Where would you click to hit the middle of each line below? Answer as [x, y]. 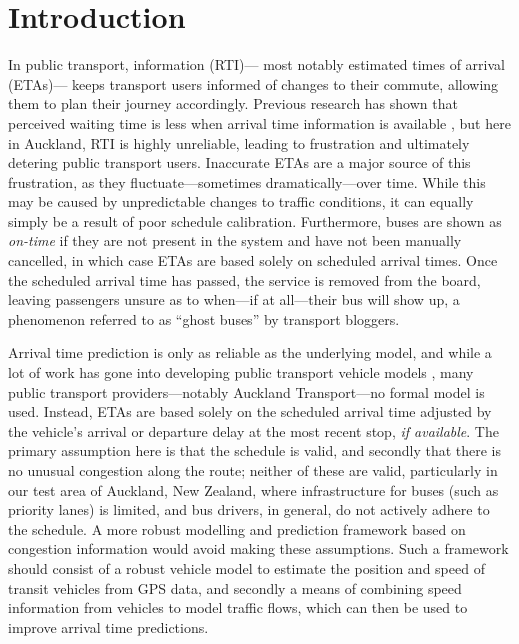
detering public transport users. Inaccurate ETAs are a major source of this [239, 162]
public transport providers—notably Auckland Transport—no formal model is [246, 391]
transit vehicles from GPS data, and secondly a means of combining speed [235, 587]
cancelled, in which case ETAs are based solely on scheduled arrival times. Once [253, 260]
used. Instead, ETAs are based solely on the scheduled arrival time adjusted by [250, 411]
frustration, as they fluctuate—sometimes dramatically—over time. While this [247, 181]
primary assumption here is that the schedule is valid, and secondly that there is [255, 450]
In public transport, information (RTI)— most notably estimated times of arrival [256, 64]
